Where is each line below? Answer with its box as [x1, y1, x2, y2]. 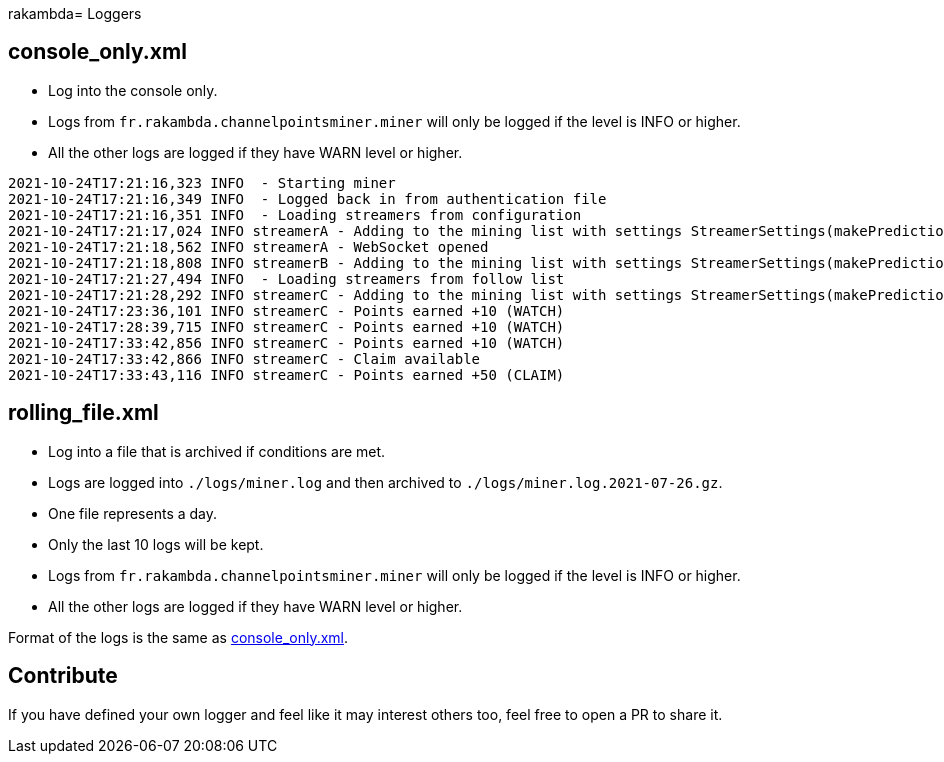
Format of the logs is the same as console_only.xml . [8, 628, 349, 646]
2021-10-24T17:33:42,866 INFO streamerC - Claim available [8, 350, 481, 367]
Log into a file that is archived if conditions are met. [48, 442, 386, 460]
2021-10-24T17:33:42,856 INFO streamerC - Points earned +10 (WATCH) [8, 334, 565, 351]
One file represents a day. [48, 504, 218, 522]
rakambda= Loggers [8, 5, 142, 22]
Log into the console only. [48, 81, 218, 99]
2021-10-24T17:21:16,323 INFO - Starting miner [8, 174, 396, 191]
